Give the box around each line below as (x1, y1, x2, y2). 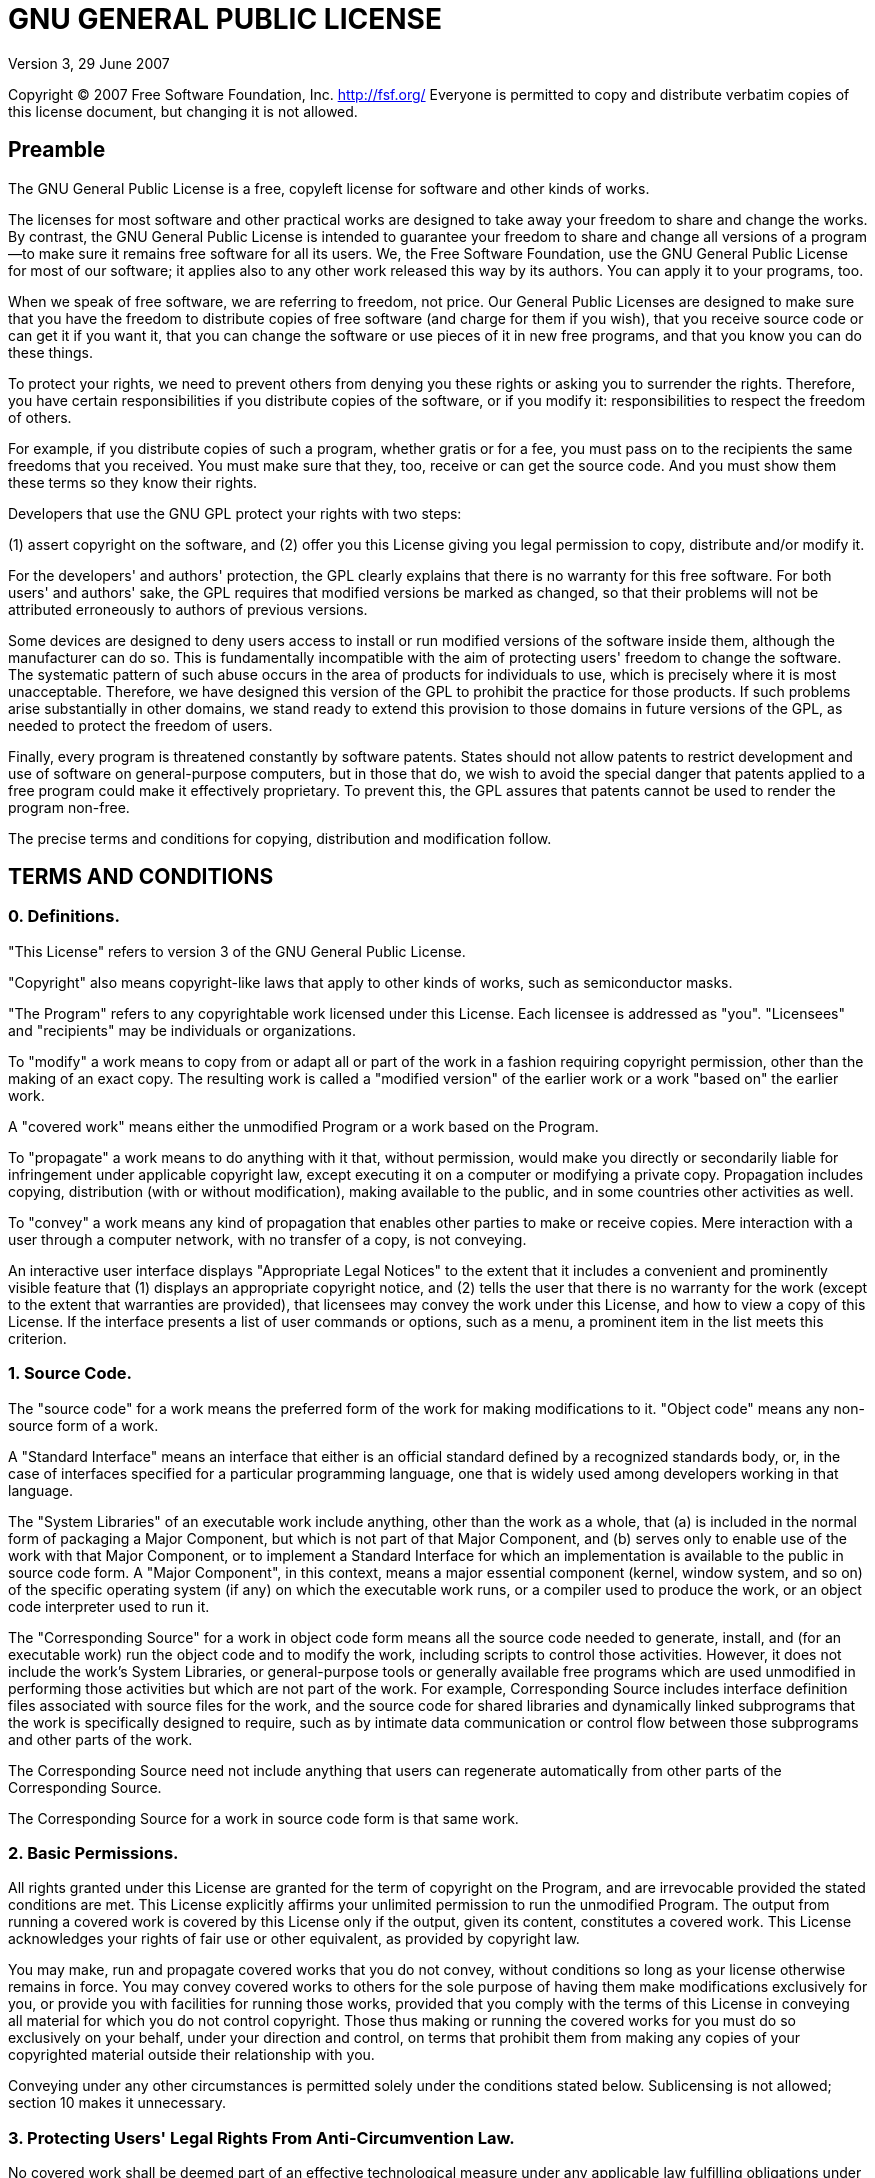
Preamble (8, 137, 106, 163)
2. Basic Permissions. (8, 1842, 179, 1863)
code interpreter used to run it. (8, 1597, 210, 1615)
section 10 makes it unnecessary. (8, 2094, 227, 2112)
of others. (8, 408, 72, 426)
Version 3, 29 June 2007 (8, 54, 170, 72)
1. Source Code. (8, 1363, 132, 1384)
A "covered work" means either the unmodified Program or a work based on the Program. (8, 1117, 599, 1135)
